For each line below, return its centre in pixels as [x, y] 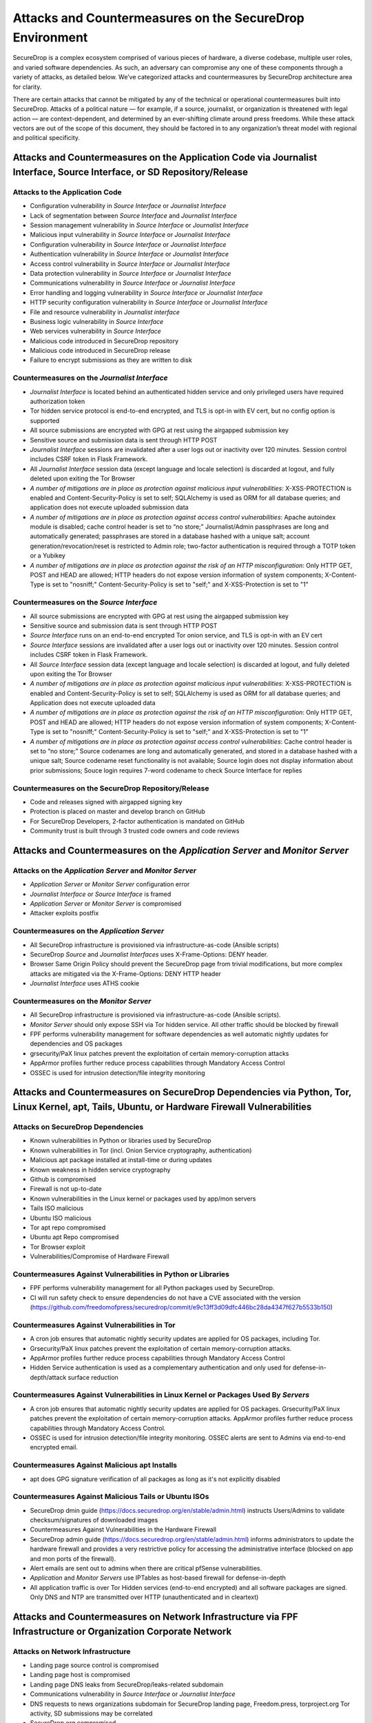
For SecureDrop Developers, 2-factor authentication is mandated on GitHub [137, 821]
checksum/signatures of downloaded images [94, 1520]
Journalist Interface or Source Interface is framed [101, 894]
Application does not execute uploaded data [93, 703]
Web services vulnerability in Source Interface [95, 332]
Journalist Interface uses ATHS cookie [85, 983]
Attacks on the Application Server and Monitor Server [104, 870]
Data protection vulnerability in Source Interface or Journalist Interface [131, 273]
